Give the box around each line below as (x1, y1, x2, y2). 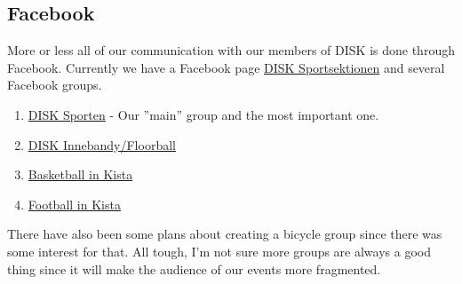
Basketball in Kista (28, 165, 133, 184)
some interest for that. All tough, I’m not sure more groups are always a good (7, 241, 431, 260)
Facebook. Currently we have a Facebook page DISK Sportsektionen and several (7, 58, 445, 76)
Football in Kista (28, 194, 121, 213)
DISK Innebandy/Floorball (28, 135, 176, 154)
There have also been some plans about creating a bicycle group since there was (7, 225, 442, 243)
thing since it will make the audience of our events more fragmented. (7, 259, 381, 278)
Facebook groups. (7, 75, 102, 94)
